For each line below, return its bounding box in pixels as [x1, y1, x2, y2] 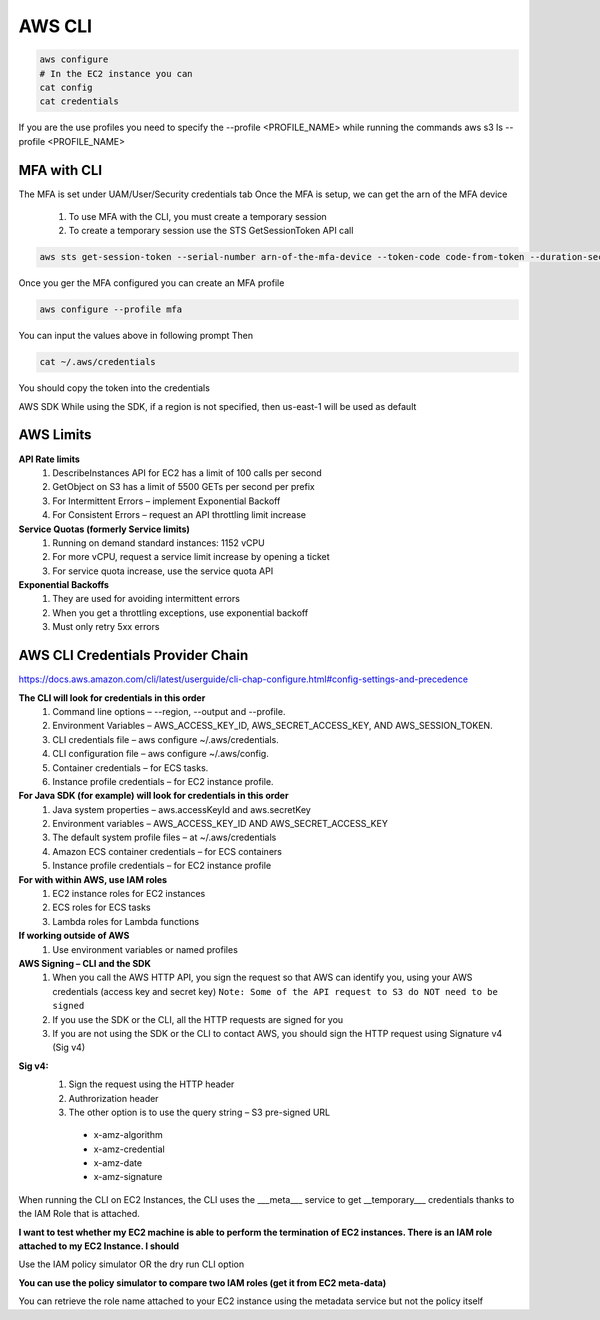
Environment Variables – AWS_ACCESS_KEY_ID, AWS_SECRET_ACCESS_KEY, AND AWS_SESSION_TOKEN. [52, 720, 494, 732]
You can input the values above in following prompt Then [18, 330, 254, 342]
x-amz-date [93, 1157, 143, 1169]
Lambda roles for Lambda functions [52, 915, 200, 927]
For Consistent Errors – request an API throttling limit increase [52, 509, 307, 521]
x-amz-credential [93, 1143, 165, 1155]
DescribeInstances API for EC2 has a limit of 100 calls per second [52, 466, 322, 479]
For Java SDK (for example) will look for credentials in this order [18, 790, 289, 802]
